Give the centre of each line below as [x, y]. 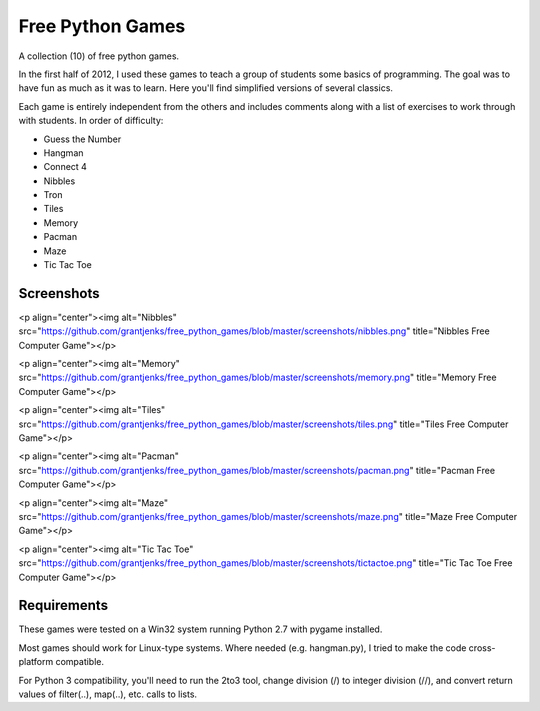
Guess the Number [82, 139]
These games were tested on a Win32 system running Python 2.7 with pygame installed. [200, 629]
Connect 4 [65, 167]
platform [36, 662]
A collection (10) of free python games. [99, 56]
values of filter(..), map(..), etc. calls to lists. [108, 694]
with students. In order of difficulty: [91, 121]
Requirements [63, 605]
